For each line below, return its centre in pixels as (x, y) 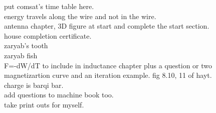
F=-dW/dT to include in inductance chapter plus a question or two (108, 65)
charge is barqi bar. (34, 85)
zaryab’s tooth (26, 45)
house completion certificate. (48, 35)
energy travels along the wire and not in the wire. (80, 16)
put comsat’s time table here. (49, 6)
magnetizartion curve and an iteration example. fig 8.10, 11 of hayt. (108, 75)
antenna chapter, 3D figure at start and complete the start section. (107, 26)
